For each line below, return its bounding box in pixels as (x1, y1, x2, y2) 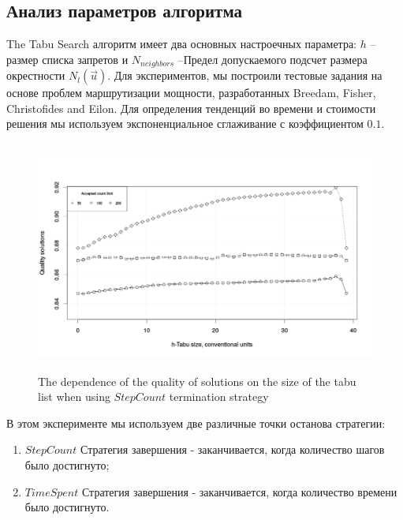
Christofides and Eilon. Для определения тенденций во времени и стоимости (6, 99, 376, 116)
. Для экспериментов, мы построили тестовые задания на (107, 67, 382, 84)
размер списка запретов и (6, 51, 129, 67)
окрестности (6, 67, 65, 84)
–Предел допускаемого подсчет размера (177, 51, 368, 67)
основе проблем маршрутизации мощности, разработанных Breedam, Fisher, (6, 84, 376, 101)
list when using (38, 388, 110, 405)
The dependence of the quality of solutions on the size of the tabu (38, 372, 356, 389)
